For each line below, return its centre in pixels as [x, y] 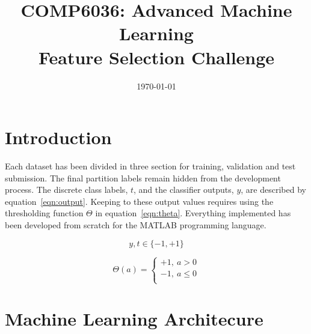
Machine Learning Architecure [134, 319]
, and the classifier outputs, [184, 190]
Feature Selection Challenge [156, 57]
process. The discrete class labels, [66, 190]
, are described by [273, 190]
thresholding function [44, 213]
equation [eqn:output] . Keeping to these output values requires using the [139, 201]
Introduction [58, 137]
